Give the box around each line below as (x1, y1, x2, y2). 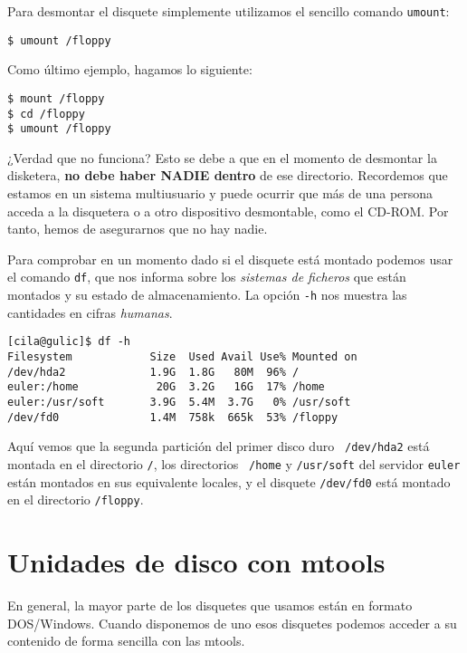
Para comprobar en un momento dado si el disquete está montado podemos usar (7, 249, 453, 268)
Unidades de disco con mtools (7, 543, 386, 581)
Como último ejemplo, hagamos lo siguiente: (7, 60, 253, 79)
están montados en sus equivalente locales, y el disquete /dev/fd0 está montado (7, 472, 451, 491)
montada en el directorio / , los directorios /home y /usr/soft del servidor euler (7, 454, 461, 473)
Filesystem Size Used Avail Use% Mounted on (7, 351, 357, 363)
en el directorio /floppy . (7, 490, 144, 509)
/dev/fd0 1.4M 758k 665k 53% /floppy (7, 410, 338, 424)
